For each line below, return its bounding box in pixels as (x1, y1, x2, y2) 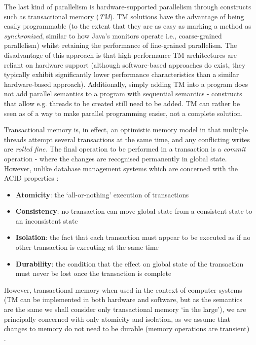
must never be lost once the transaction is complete (15, 268, 172, 278)
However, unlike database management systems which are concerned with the (4, 163, 238, 173)
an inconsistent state (15, 215, 78, 226)
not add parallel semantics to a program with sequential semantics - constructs (4, 88, 242, 99)
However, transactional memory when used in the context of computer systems (4, 284, 242, 295)
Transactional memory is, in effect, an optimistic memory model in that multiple (4, 124, 248, 135)
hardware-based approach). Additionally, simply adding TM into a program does (4, 78, 248, 89)
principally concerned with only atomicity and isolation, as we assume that (4, 313, 230, 324)
